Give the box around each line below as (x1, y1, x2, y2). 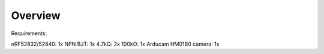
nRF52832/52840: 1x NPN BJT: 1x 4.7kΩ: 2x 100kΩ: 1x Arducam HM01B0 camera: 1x (11, 40, 220, 47)
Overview (11, 9, 61, 22)
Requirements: (11, 30, 47, 37)
